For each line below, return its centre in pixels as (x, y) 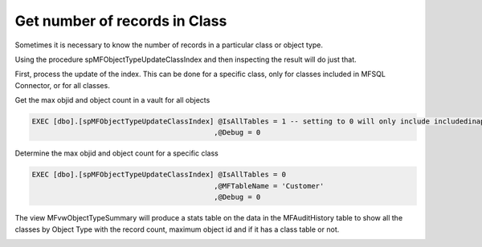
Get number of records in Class (121, 21)
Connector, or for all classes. (62, 85)
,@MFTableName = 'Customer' (269, 186)
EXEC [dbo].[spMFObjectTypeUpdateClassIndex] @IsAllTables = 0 (159, 175)
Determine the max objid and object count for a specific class (116, 153)
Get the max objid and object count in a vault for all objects (112, 100)
